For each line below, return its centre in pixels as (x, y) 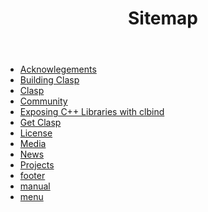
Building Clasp (49, 80)
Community (43, 101)
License (36, 133)
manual (35, 186)
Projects (37, 165)
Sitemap (163, 18)
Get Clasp (40, 123)
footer (32, 176)
